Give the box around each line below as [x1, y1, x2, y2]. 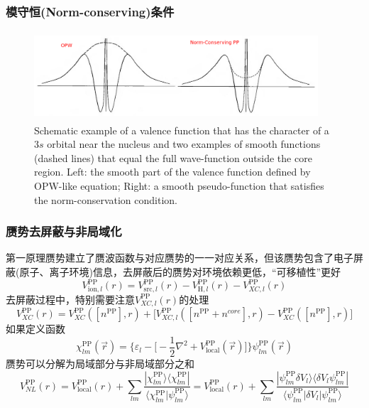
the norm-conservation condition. [34, 192, 178, 207]
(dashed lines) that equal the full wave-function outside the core [34, 150, 312, 165]
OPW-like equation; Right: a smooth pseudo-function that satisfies [34, 178, 324, 193]
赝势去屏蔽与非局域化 [6, 222, 122, 240]
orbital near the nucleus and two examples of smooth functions [47, 136, 321, 151]
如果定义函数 [6, 321, 65, 336]
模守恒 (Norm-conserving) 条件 [6, 2, 175, 20]
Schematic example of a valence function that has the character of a [34, 122, 329, 137]
